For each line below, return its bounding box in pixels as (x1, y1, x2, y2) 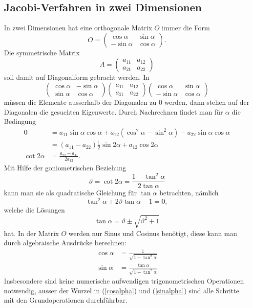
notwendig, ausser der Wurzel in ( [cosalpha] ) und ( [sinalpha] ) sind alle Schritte (4, 285, 239, 295)
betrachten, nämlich (159, 188, 219, 198)
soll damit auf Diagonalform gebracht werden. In (4, 72, 149, 82)
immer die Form (162, 23, 210, 33)
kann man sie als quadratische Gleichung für (4, 188, 137, 198)
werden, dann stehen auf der (164, 96, 250, 107)
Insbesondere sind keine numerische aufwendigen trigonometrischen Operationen (4, 276, 244, 286)
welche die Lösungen (4, 205, 65, 215)
